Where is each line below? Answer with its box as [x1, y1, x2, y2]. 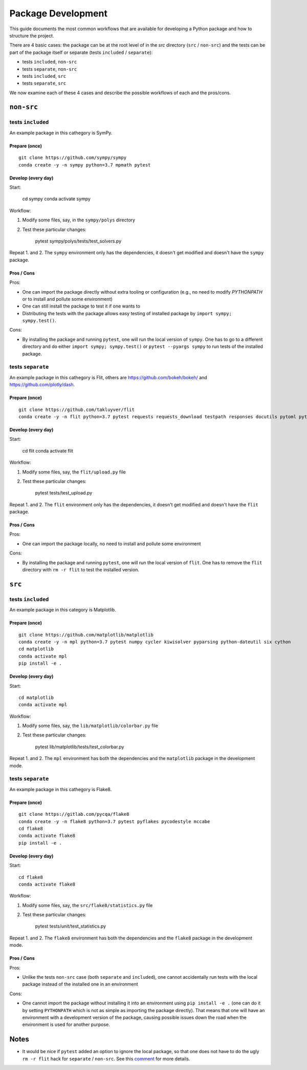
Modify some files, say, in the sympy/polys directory [22, 217, 136, 223]
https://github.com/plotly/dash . [9, 382, 75, 388]
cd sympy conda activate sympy [22, 196, 91, 202]
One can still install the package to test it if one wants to [22, 303, 141, 310]
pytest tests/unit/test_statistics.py [35, 923, 106, 930]
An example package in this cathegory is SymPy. [9, 130, 113, 136]
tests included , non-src [22, 59, 77, 65]
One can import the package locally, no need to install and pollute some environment [22, 541, 202, 547]
